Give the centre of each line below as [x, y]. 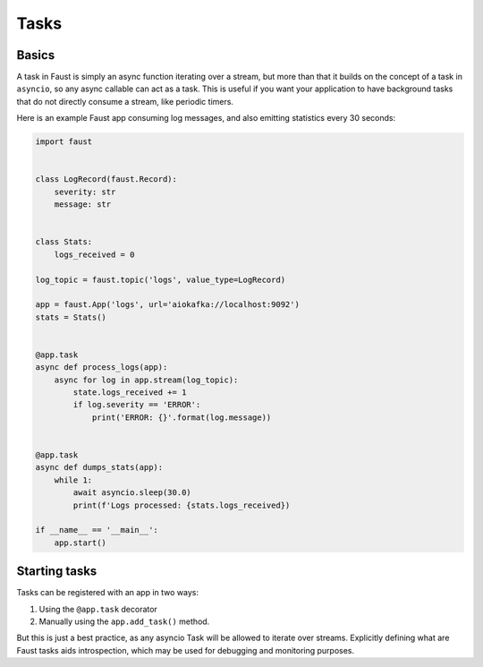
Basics [36, 55]
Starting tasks [57, 572]
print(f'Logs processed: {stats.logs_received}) [182, 505]
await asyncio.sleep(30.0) [132, 493]
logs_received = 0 [94, 254]
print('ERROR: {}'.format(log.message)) [182, 417]
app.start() [80, 543]
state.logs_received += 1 [130, 393]
